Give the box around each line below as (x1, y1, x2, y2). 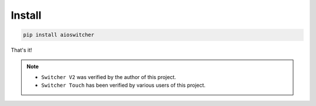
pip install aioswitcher (23, 32, 95, 38)
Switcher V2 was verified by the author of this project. (41, 73, 177, 80)
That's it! (11, 47, 32, 54)
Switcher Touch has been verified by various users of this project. (41, 82, 206, 89)
